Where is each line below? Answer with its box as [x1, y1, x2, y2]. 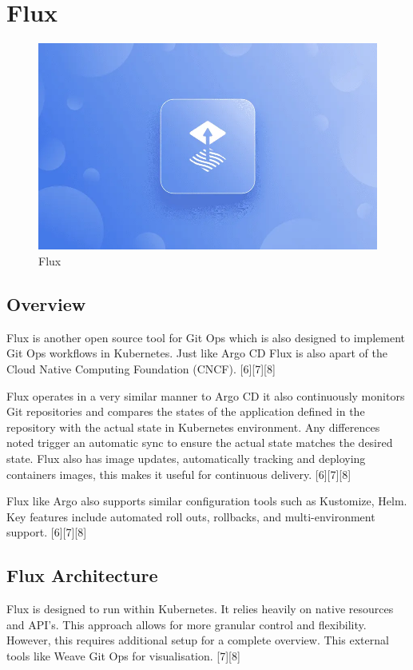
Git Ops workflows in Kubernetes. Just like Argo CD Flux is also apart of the [6, 345, 387, 361]
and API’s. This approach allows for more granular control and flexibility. [6, 616, 367, 632]
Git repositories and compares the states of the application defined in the [6, 403, 365, 420]
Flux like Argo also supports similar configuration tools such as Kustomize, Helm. [6, 493, 407, 509]
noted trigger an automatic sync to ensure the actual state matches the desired [6, 434, 393, 451]
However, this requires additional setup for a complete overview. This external [6, 632, 389, 648]
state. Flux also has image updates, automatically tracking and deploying [6, 449, 366, 466]
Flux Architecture [6, 563, 158, 588]
